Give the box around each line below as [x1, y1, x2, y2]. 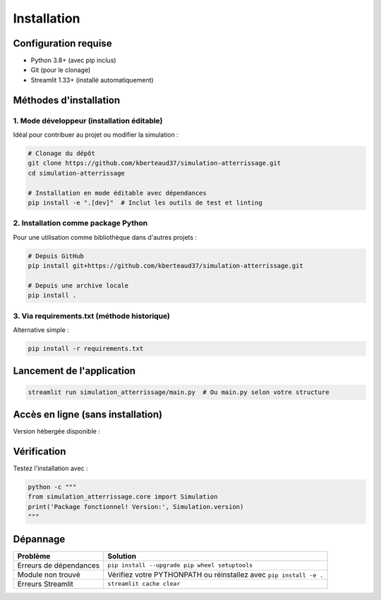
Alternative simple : [13, 325, 70, 334]
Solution [107, 551, 137, 561]
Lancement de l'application [13, 365, 136, 377]
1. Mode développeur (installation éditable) [13, 116, 163, 125]
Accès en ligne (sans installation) [13, 408, 162, 420]
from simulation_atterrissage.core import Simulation [28, 493, 218, 501]
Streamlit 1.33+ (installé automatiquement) [30, 75, 155, 84]
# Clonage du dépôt [28, 149, 95, 157]
